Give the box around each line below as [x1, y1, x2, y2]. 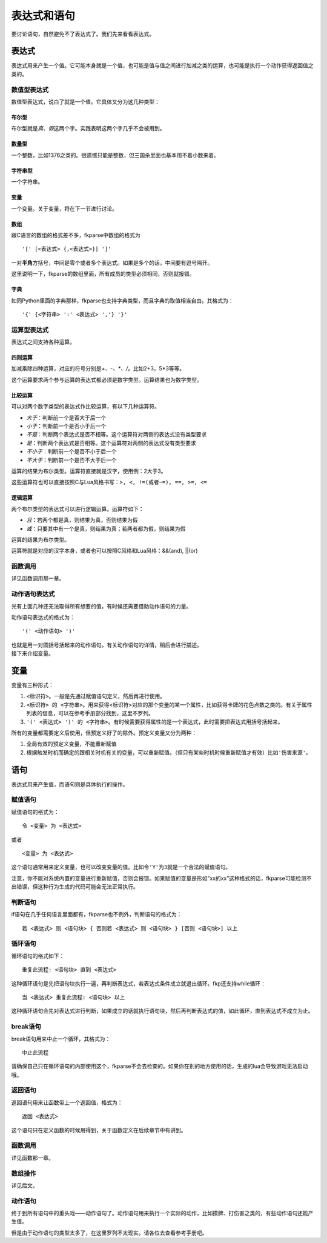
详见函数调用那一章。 [11, 575, 65, 582]
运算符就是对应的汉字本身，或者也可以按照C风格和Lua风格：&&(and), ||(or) [11, 547, 198, 555]
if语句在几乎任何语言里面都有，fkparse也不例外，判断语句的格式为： [11, 911, 182, 918]
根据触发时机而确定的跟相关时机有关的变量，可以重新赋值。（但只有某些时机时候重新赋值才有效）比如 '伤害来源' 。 [26, 748, 311, 756]
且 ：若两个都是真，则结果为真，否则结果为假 [26, 516, 138, 524]
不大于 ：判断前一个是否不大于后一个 [26, 456, 117, 464]
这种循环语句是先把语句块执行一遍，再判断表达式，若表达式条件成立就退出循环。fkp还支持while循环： [11, 979, 266, 987]
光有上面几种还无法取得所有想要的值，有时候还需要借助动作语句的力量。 [11, 602, 192, 610]
